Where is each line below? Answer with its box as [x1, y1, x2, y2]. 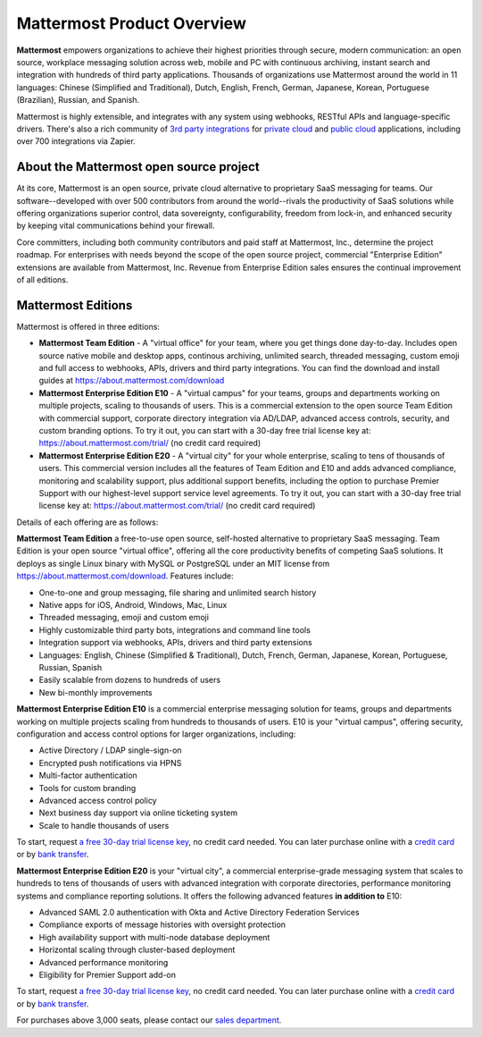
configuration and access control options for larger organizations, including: [16, 729, 296, 739]
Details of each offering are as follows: [16, 517, 159, 527]
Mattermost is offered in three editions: [16, 321, 161, 332]
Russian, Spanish [38, 662, 103, 672]
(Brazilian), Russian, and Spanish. [16, 95, 140, 105]
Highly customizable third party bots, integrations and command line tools [38, 624, 312, 635]
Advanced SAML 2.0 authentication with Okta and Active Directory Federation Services [38, 907, 361, 918]
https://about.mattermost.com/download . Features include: [16, 570, 234, 581]
